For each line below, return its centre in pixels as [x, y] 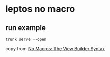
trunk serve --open [26, 39]
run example [25, 28]
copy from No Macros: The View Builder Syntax [55, 49]
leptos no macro [40, 9]
